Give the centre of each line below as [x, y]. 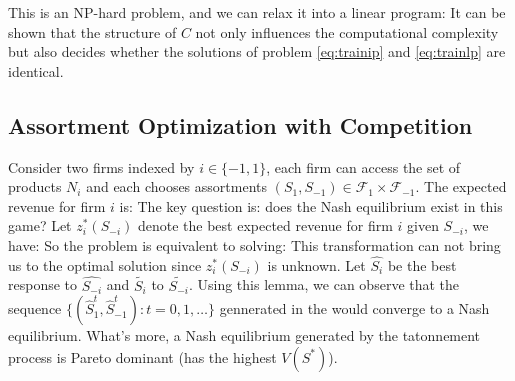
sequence [35, 308]
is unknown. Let [316, 264]
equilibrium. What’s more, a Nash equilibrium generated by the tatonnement [244, 335]
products [35, 186]
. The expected [461, 186]
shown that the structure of [92, 31]
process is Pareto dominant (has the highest [142, 356]
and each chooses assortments [176, 186]
